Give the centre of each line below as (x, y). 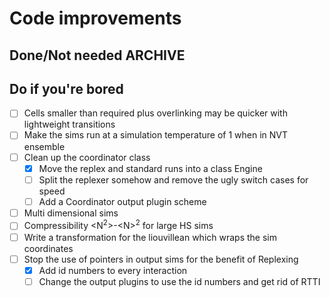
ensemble (44, 146)
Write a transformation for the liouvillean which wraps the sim (150, 237)
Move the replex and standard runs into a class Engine (150, 168)
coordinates (48, 248)
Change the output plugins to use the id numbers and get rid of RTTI (179, 281)
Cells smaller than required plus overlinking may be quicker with (155, 113)
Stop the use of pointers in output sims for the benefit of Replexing (161, 259)
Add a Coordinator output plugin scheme (122, 201)
